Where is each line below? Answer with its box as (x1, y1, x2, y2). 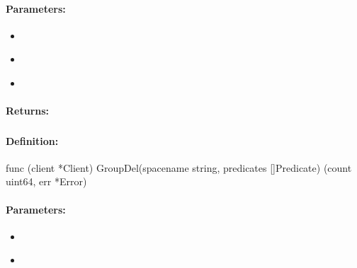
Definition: (6, 133, 59, 148)
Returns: (6, 103, 50, 118)
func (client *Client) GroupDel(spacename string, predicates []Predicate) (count (6, 160, 352, 175)
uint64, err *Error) (6, 174, 87, 189)
